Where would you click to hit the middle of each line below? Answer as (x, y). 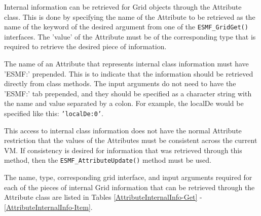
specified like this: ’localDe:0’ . (54, 113)
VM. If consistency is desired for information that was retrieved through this (123, 150)
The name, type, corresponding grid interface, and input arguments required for (128, 177)
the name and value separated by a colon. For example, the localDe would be (124, 103)
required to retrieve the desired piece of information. (85, 46)
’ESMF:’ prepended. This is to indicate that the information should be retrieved (129, 73)
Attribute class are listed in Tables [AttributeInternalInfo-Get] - (103, 197)
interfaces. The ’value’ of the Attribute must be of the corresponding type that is (130, 36)
